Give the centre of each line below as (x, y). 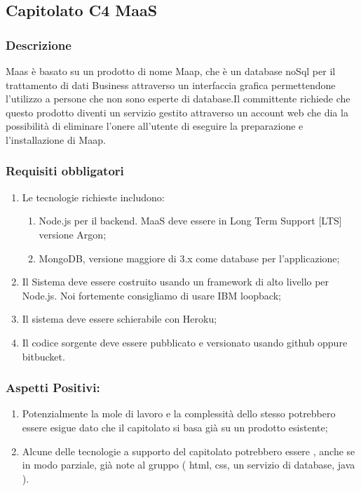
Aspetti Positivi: (53, 388)
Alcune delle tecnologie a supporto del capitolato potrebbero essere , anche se (189, 451)
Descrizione (39, 45)
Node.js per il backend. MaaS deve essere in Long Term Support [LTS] (190, 221)
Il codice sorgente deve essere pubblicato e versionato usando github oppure (185, 342)
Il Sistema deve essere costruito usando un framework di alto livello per (176, 282)
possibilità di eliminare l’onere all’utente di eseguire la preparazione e (155, 126)
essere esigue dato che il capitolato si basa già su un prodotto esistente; (175, 427)
